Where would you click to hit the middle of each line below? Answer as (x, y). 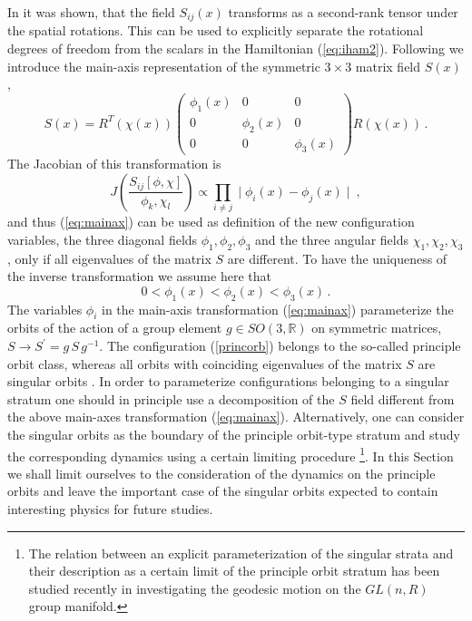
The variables (45, 309)
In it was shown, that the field (91, 12)
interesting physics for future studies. (110, 509)
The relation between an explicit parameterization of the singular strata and (241, 553)
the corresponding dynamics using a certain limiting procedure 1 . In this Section (231, 454)
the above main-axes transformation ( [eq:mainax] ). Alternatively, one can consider (236, 417)
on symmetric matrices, (377, 328)
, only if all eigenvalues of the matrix (109, 258)
